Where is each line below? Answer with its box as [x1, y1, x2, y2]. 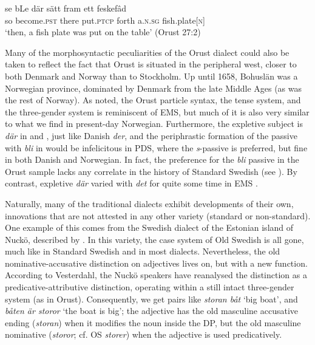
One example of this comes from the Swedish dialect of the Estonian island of [5, 221, 294, 234]
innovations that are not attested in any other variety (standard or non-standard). [5, 209, 311, 222]
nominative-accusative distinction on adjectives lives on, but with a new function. [5, 256, 308, 269]
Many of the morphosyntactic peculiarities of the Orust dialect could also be [5, 46, 290, 58]
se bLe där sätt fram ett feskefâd [5, 2, 126, 14]
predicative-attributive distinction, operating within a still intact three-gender [5, 281, 294, 293]
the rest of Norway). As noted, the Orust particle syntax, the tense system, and [5, 94, 301, 106]
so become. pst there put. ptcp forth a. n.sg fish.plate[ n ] [5, 13, 205, 26]
